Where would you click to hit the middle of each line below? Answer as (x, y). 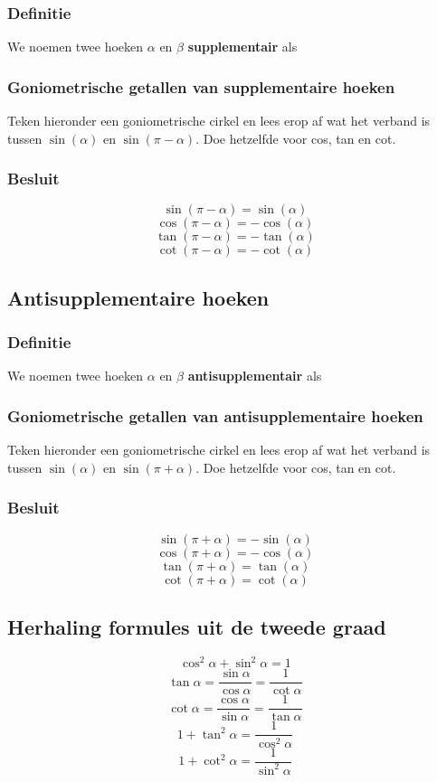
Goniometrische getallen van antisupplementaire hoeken (215, 415)
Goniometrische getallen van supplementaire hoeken (201, 86)
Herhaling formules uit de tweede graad (197, 627)
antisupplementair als (255, 376)
